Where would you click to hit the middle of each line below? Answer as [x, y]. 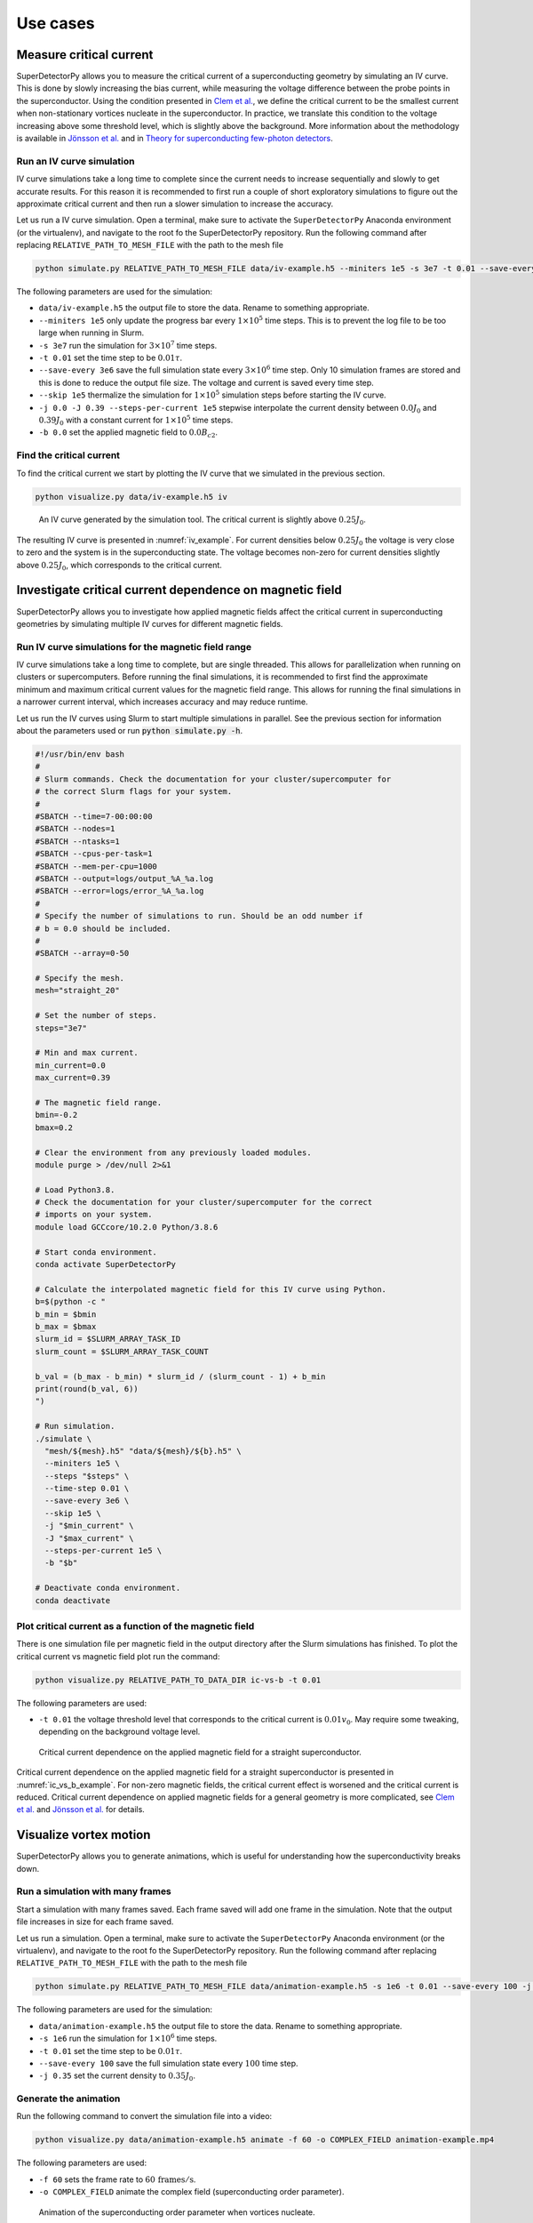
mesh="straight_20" [77, 991]
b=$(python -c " [71, 1302]
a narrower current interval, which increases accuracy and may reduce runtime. [162, 702]
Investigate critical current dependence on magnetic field [179, 590]
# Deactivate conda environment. [108, 1588]
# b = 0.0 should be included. [103, 928]
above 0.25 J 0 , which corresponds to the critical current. [119, 566]
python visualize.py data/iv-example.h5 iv [131, 497]
